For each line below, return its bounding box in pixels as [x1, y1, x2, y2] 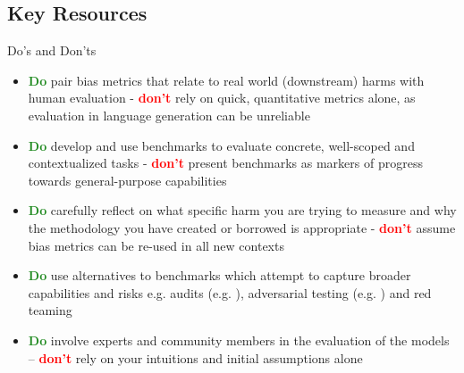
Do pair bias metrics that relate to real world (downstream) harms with [28, 70, 425, 89]
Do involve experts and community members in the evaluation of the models [28, 330, 450, 349]
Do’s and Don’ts [7, 41, 97, 60]
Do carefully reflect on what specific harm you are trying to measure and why [28, 201, 457, 220]
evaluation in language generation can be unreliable [28, 105, 310, 124]
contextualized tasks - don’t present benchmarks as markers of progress [28, 153, 423, 172]
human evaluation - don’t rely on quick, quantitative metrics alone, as [28, 88, 416, 107]
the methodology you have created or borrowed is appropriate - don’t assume [28, 218, 456, 236]
